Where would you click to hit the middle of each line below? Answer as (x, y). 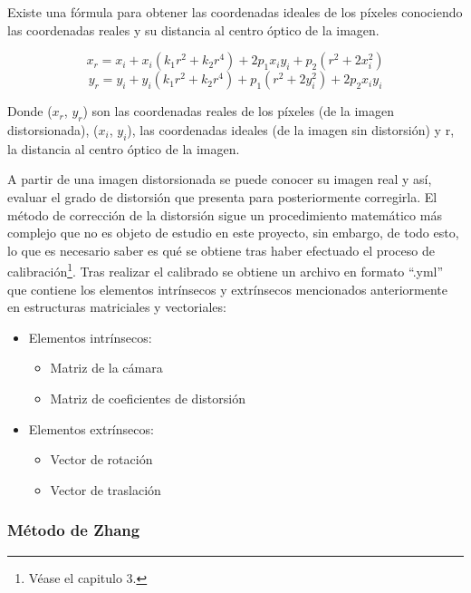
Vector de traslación (106, 489)
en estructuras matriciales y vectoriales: (117, 307)
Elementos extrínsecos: (91, 428)
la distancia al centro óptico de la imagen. (124, 148)
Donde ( (30, 111)
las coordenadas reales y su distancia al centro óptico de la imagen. (193, 29)
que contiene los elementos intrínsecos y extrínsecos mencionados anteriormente (227, 289)
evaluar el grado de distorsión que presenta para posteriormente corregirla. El (222, 196)
